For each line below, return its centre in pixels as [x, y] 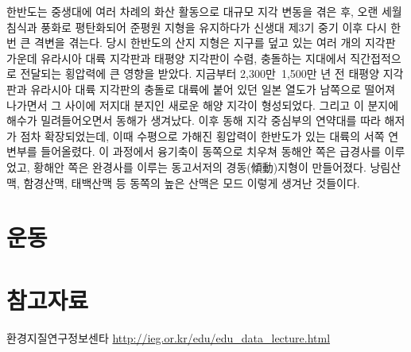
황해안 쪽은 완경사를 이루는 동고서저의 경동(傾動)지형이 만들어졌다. [200, 166]
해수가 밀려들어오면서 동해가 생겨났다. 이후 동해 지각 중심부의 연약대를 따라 [194, 120]
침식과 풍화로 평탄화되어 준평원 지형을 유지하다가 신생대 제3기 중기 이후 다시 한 [204, 27]
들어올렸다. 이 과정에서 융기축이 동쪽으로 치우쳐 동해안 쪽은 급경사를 [211, 151]
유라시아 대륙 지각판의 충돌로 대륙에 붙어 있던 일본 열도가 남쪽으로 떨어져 [213, 89]
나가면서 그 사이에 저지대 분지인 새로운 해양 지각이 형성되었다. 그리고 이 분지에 [203, 104]
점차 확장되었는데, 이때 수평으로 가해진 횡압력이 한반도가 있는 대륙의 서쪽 [202, 135]
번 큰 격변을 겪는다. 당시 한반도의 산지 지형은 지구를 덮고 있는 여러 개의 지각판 [201, 43]
